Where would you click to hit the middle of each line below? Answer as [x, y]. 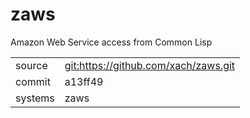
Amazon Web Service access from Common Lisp [111, 42]
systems [35, 98]
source [31, 65]
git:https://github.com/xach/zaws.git [150, 65]
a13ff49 [84, 81]
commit [33, 81]
